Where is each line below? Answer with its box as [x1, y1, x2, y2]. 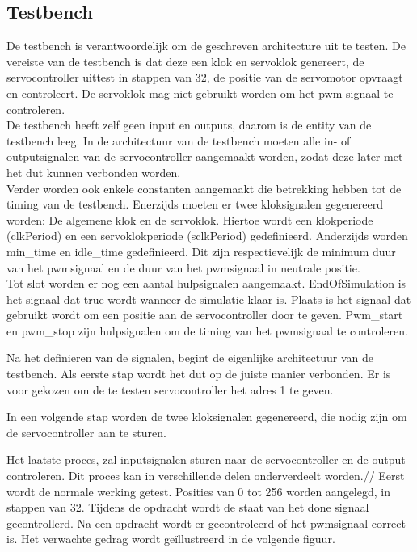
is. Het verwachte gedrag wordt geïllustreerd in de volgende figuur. [6, 530, 335, 547]
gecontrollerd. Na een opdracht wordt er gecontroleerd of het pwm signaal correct [6, 514, 406, 531]
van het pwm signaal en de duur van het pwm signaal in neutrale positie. [6, 259, 360, 276]
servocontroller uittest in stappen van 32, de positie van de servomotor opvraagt [6, 69, 403, 86]
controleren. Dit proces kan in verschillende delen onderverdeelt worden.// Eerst [6, 467, 405, 484]
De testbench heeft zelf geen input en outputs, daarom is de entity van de [6, 116, 372, 133]
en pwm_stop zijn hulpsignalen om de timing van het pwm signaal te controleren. [6, 322, 408, 339]
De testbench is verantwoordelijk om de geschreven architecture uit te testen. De [6, 37, 406, 54]
